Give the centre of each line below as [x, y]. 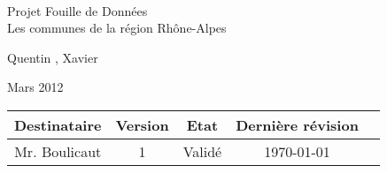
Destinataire [58, 124]
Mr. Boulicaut [58, 151]
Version [142, 124]
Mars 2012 [35, 87]
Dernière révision [297, 124]
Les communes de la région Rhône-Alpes [117, 28]
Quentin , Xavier [53, 57]
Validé [202, 151]
